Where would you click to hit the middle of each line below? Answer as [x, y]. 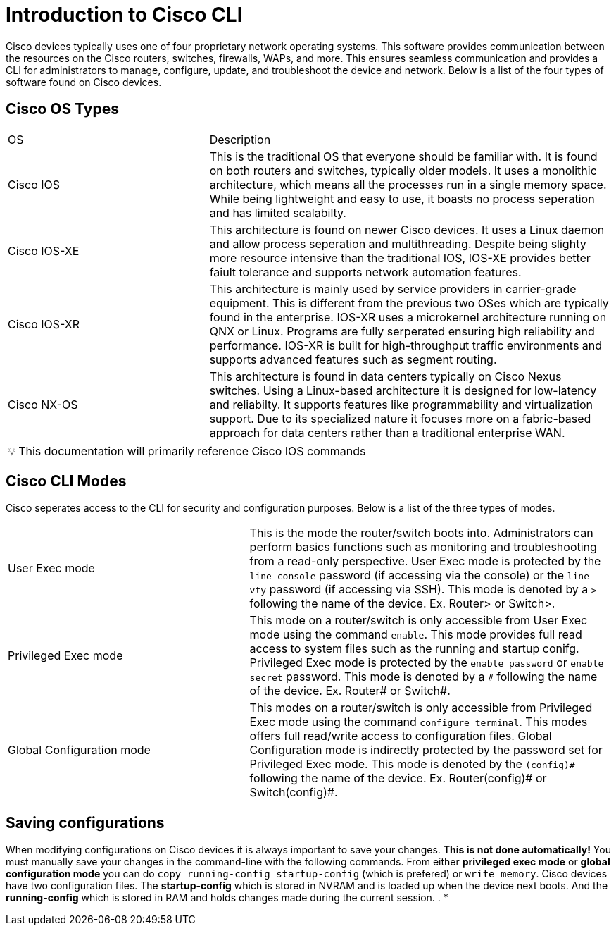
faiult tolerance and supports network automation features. [365, 272]
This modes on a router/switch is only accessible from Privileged [421, 708]
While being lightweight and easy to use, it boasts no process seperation [402, 198]
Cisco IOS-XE [44, 251]
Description [240, 139]
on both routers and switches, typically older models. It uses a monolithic [403, 170]
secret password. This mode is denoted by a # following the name [423, 677]
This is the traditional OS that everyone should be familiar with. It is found [403, 156]
